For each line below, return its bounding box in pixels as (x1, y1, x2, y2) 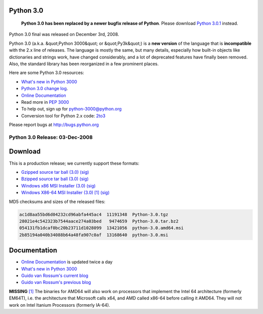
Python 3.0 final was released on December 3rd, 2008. (9, 32, 119, 37)
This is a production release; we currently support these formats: (9, 160, 140, 166)
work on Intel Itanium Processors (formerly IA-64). (9, 302, 111, 308)
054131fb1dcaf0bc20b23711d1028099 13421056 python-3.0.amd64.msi (19, 225, 184, 231)
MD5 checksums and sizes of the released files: (9, 199, 106, 204)
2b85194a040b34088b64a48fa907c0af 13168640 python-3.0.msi (19, 232, 169, 238)
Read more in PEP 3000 (21, 99, 69, 105)
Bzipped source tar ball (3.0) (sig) (21, 176, 89, 182)
